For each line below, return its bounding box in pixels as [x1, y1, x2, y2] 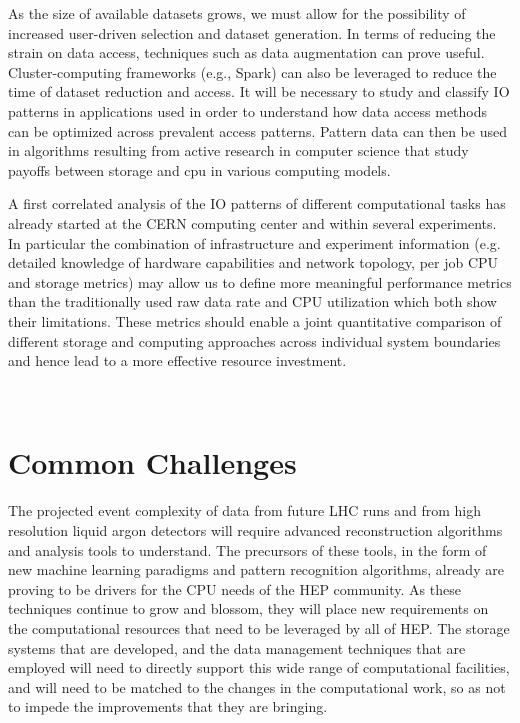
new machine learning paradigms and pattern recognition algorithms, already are [8, 559, 504, 580]
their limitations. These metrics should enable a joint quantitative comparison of [8, 310, 502, 331]
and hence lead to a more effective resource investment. [8, 350, 347, 371]
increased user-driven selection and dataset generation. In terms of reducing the [8, 22, 496, 43]
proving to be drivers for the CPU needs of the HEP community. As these [8, 578, 461, 599]
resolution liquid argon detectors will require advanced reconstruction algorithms [8, 520, 503, 540]
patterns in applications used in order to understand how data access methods [8, 100, 488, 121]
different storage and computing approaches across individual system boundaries [8, 330, 501, 351]
